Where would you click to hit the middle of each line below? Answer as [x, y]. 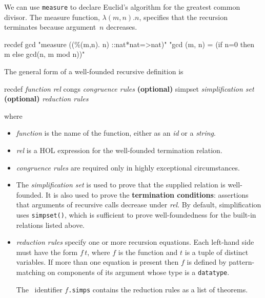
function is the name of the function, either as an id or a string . [116, 133]
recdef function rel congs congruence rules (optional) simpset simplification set [129, 88]
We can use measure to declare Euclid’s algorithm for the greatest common [122, 7]
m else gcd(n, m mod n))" [45, 54]
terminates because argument [50, 27]
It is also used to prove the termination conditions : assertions [147, 194]
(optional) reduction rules [46, 99]
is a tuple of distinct [217, 252]
